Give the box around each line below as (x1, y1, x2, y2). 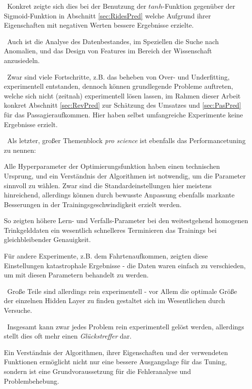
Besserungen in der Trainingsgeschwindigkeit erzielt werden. (4, 199, 182, 209)
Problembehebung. (4, 375, 59, 386)
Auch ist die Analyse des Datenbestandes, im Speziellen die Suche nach (7, 36, 219, 46)
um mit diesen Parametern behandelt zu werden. (4, 270, 149, 280)
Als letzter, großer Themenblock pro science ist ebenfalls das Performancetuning (7, 135, 246, 146)
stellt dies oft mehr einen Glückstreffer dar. (4, 331, 132, 341)
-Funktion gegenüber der (162, 1, 236, 11)
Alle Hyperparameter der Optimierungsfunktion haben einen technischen (4, 161, 220, 171)
